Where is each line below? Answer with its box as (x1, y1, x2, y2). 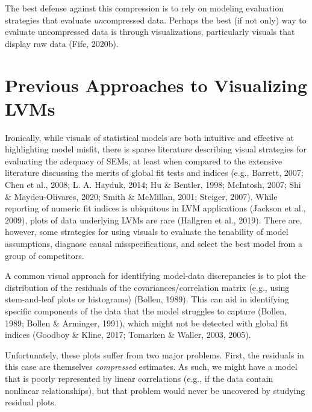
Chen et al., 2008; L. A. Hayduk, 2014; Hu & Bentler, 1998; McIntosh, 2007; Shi (5, 178, 301, 191)
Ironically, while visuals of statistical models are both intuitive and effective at (5, 131, 294, 143)
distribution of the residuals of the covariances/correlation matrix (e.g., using (5, 281, 290, 293)
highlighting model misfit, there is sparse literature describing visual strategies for (5, 143, 307, 155)
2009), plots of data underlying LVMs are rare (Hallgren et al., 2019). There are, (5, 213, 302, 226)
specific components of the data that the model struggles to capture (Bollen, (5, 305, 287, 317)
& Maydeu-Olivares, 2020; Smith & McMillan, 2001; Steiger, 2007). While (5, 190, 278, 202)
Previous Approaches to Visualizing (5, 72, 307, 97)
